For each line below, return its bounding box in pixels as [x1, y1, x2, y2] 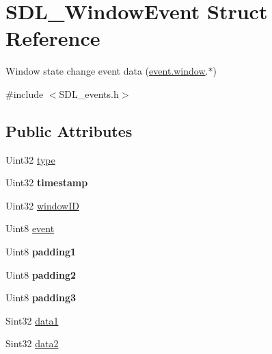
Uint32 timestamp [5, 175, 88, 190]
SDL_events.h [59, 86, 119, 101]
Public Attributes [5, 120, 133, 141]
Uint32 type [5, 152, 55, 166]
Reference [5, 24, 100, 52]
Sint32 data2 [5, 336, 59, 351]
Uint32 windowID [5, 198, 79, 212]
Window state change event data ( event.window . [5, 64, 208, 78]
